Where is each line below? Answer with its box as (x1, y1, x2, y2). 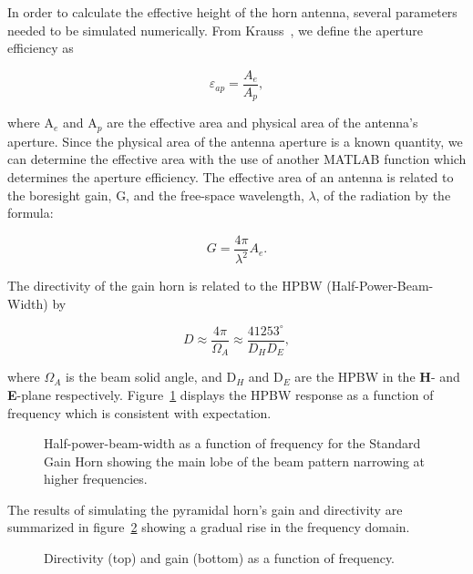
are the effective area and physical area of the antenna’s (107, 113, 418, 132)
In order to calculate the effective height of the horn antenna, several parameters (7, 3, 458, 21)
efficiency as (7, 38, 74, 57)
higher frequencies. (44, 469, 148, 488)
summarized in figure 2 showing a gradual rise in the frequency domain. (7, 518, 410, 537)
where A (7, 113, 54, 132)
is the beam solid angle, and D (66, 367, 237, 386)
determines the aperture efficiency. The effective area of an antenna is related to (7, 167, 454, 186)
